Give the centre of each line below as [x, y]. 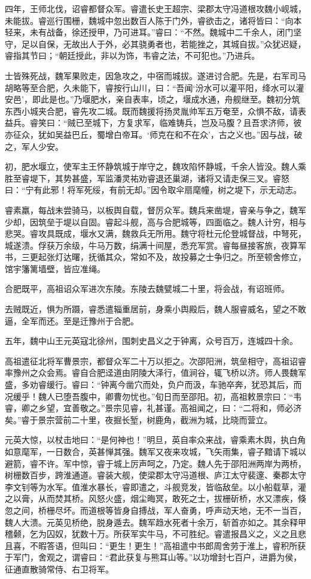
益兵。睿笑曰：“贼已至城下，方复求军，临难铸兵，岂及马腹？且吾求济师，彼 [153, 123]
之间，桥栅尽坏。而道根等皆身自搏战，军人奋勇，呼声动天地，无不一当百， [159, 510]
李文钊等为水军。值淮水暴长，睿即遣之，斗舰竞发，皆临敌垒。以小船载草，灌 [155, 486]
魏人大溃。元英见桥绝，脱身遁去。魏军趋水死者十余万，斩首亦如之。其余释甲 [155, 522]
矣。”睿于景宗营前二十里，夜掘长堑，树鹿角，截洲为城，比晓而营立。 [139, 419]
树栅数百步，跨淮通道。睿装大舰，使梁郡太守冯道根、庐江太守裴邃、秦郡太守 [155, 475]
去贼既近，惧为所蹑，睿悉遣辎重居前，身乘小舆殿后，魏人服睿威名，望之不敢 [155, 309]
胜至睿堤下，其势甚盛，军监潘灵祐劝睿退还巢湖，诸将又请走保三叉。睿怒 [147, 178]
